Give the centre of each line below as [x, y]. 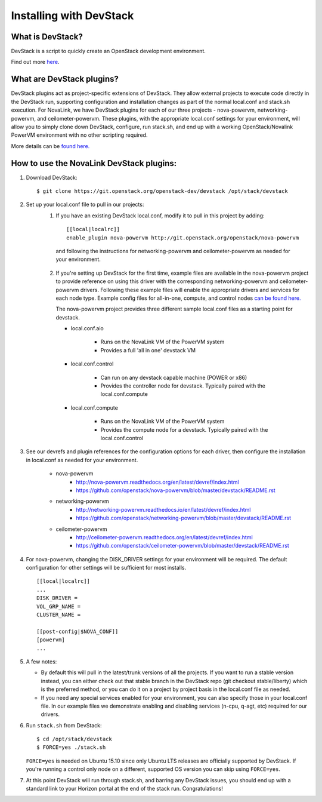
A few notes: [41, 661]
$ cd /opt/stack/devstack [75, 739]
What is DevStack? [47, 37]
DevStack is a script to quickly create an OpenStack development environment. [108, 51]
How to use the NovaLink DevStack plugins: [94, 163]
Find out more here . [35, 62]
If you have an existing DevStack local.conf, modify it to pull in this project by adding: [160, 216]
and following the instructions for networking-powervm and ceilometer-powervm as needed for [173, 251]
